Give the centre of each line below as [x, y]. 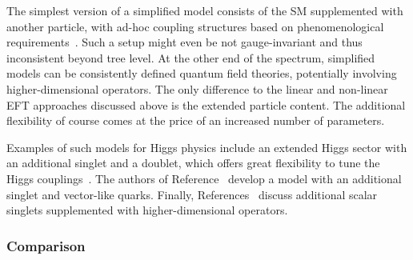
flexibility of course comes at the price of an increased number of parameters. [196, 120]
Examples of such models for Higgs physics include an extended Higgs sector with [207, 147]
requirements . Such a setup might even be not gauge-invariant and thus [184, 42]
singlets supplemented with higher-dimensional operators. [147, 210]
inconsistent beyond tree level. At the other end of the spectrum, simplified [191, 57]
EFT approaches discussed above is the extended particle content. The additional [206, 104]
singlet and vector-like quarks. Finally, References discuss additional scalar [192, 194]
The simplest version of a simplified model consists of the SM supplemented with [205, 10]
